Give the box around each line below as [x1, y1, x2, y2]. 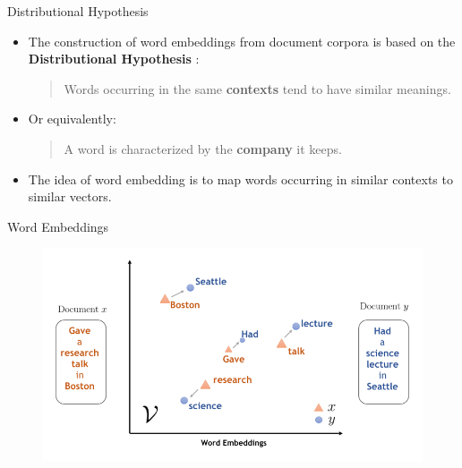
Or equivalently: [28, 109, 116, 128]
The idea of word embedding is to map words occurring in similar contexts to [28, 169, 453, 188]
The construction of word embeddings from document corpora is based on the [28, 31, 456, 50]
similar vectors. [28, 187, 112, 206]
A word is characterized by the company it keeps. [64, 139, 342, 157]
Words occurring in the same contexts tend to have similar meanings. [64, 79, 451, 98]
